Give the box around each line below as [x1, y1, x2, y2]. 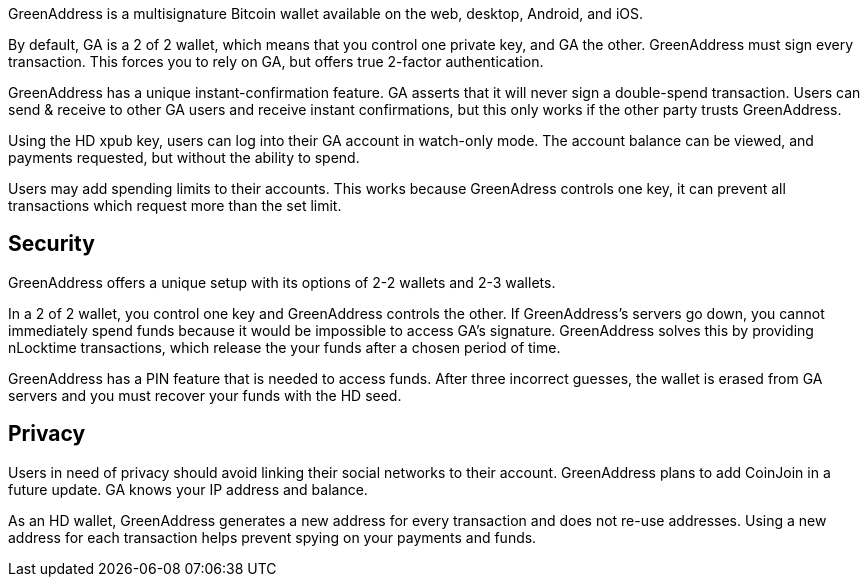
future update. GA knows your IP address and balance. [8, 480, 368, 498]
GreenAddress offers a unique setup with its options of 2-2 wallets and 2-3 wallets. [8, 273, 556, 291]
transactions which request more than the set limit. [8, 197, 342, 214]
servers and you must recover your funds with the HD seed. [8, 386, 402, 404]
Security [8, 231, 95, 257]
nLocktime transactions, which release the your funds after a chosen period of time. [8, 338, 561, 356]
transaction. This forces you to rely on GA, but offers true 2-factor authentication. [8, 53, 544, 70]
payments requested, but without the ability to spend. [8, 149, 360, 166]
